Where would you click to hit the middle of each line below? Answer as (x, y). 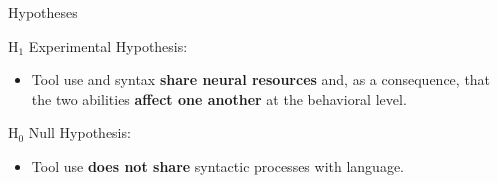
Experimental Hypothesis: (108, 45)
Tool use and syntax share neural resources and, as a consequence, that (261, 79)
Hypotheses (43, 12)
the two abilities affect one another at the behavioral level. (219, 98)
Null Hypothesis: (79, 132)
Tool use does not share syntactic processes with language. (218, 165)
